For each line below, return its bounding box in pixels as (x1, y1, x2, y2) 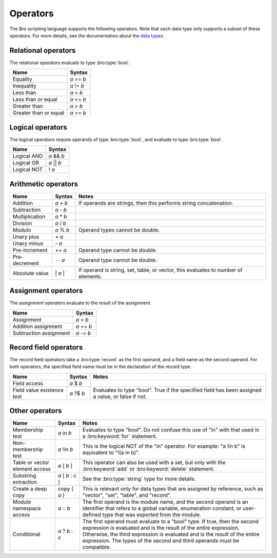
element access (12, 465, 51, 472)
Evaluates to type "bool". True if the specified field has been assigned (93, 386, 262, 394)
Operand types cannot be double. (78, 226, 160, 233)
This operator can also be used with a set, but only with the (82, 459, 226, 466)
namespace (12, 505, 41, 512)
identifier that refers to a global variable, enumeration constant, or (82, 505, 242, 512)
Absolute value (12, 270, 49, 277)
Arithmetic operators (9, 179, 78, 188)
